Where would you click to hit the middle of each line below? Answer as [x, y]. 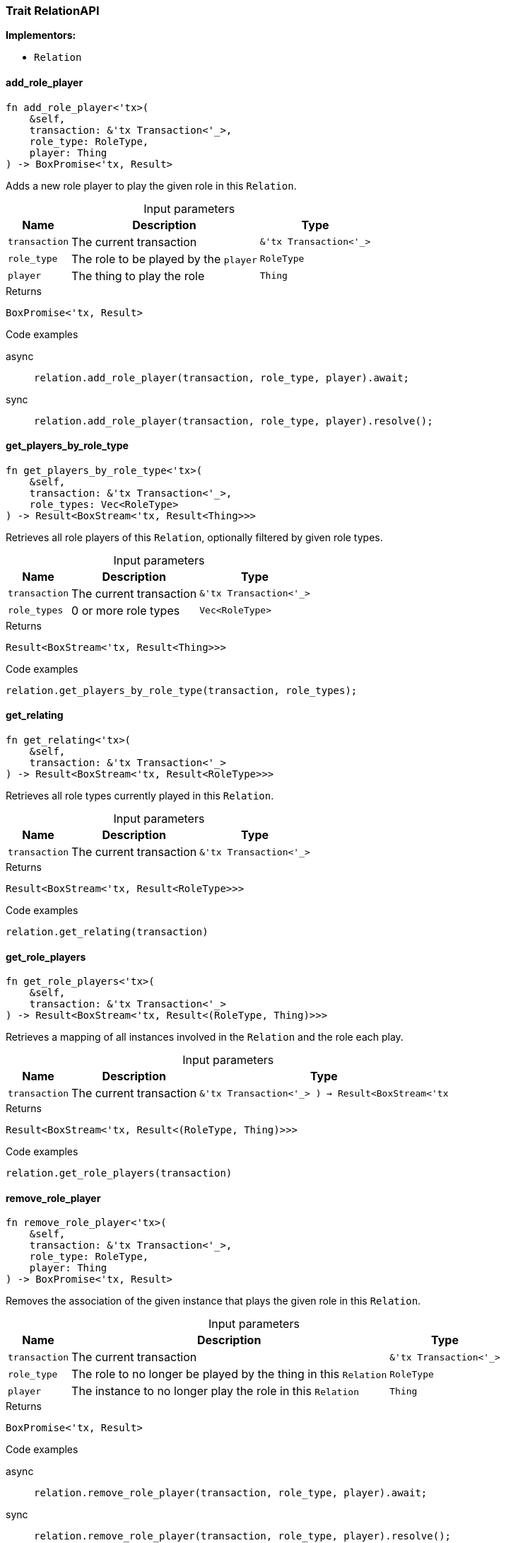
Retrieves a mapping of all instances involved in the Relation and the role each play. [205, 1037]
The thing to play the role [138, 276]
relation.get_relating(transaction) [107, 932]
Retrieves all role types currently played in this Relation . [140, 796]
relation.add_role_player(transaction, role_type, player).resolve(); [234, 421]
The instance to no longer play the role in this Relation [215, 1391]
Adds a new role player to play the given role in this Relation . [151, 185]
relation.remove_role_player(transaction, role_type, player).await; [231, 1493]
